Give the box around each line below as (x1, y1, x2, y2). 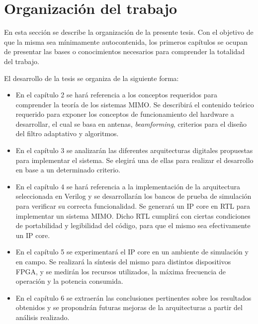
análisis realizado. (15, 312, 70, 322)
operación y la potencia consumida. (15, 276, 123, 286)
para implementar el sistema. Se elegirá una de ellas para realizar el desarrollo (15, 155, 254, 165)
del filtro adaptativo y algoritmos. (15, 128, 119, 139)
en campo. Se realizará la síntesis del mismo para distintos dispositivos (15, 256, 231, 266)
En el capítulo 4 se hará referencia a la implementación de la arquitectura (15, 181, 240, 191)
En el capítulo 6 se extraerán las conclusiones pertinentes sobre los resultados (15, 292, 252, 303)
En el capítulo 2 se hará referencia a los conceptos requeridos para (15, 89, 217, 100)
